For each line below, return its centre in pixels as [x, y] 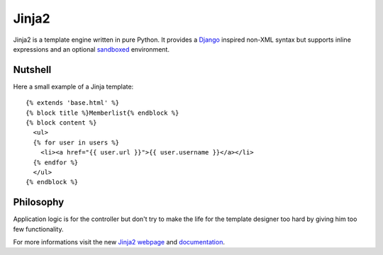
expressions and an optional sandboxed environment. [91, 49]
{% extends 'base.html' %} [73, 103]
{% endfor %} [56, 162]
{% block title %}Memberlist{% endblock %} [102, 113]
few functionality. [38, 229]
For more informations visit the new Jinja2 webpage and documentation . [119, 242]
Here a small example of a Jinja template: [73, 86]
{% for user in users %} [76, 142]
